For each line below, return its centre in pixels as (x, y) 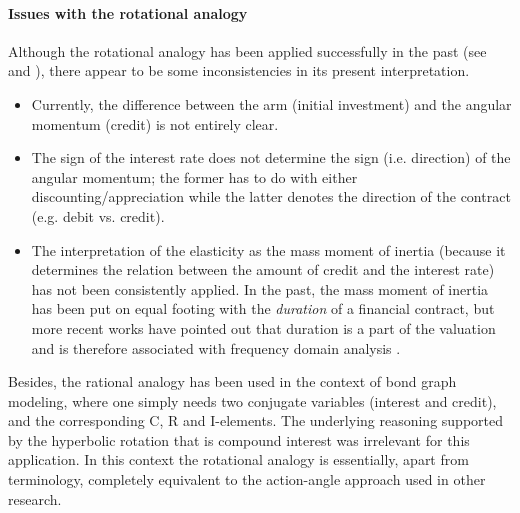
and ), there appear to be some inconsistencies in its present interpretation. (239, 70)
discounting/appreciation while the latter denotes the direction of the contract (271, 196)
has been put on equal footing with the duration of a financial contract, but (263, 308)
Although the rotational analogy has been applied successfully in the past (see (247, 50)
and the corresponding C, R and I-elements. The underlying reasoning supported (256, 420)
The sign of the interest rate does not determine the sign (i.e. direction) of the (271, 157)
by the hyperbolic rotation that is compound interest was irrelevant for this (239, 439)
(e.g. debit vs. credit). (98, 215)
